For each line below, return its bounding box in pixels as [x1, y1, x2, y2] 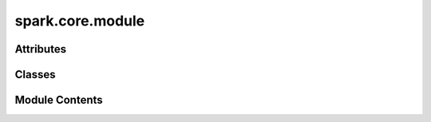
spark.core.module [14, 12, 145, 30]
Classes [14, 68, 56, 81]
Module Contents [14, 93, 103, 107]
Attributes [14, 42, 67, 56]
